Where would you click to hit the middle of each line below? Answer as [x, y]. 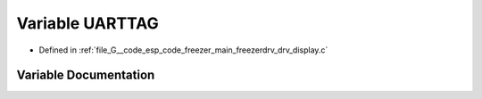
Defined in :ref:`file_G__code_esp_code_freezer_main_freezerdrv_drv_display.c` [183, 50]
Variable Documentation [86, 75]
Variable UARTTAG [88, 23]
